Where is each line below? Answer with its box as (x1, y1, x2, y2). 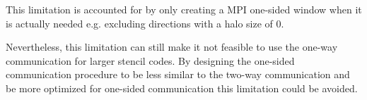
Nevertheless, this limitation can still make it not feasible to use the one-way (6, 39, 338, 54)
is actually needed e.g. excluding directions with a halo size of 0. (6, 15, 284, 30)
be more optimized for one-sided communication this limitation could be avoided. (6, 80, 358, 95)
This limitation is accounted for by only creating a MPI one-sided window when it (6, 2, 362, 16)
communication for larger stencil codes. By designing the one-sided (6, 53, 295, 68)
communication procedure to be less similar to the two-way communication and (6, 67, 350, 82)
